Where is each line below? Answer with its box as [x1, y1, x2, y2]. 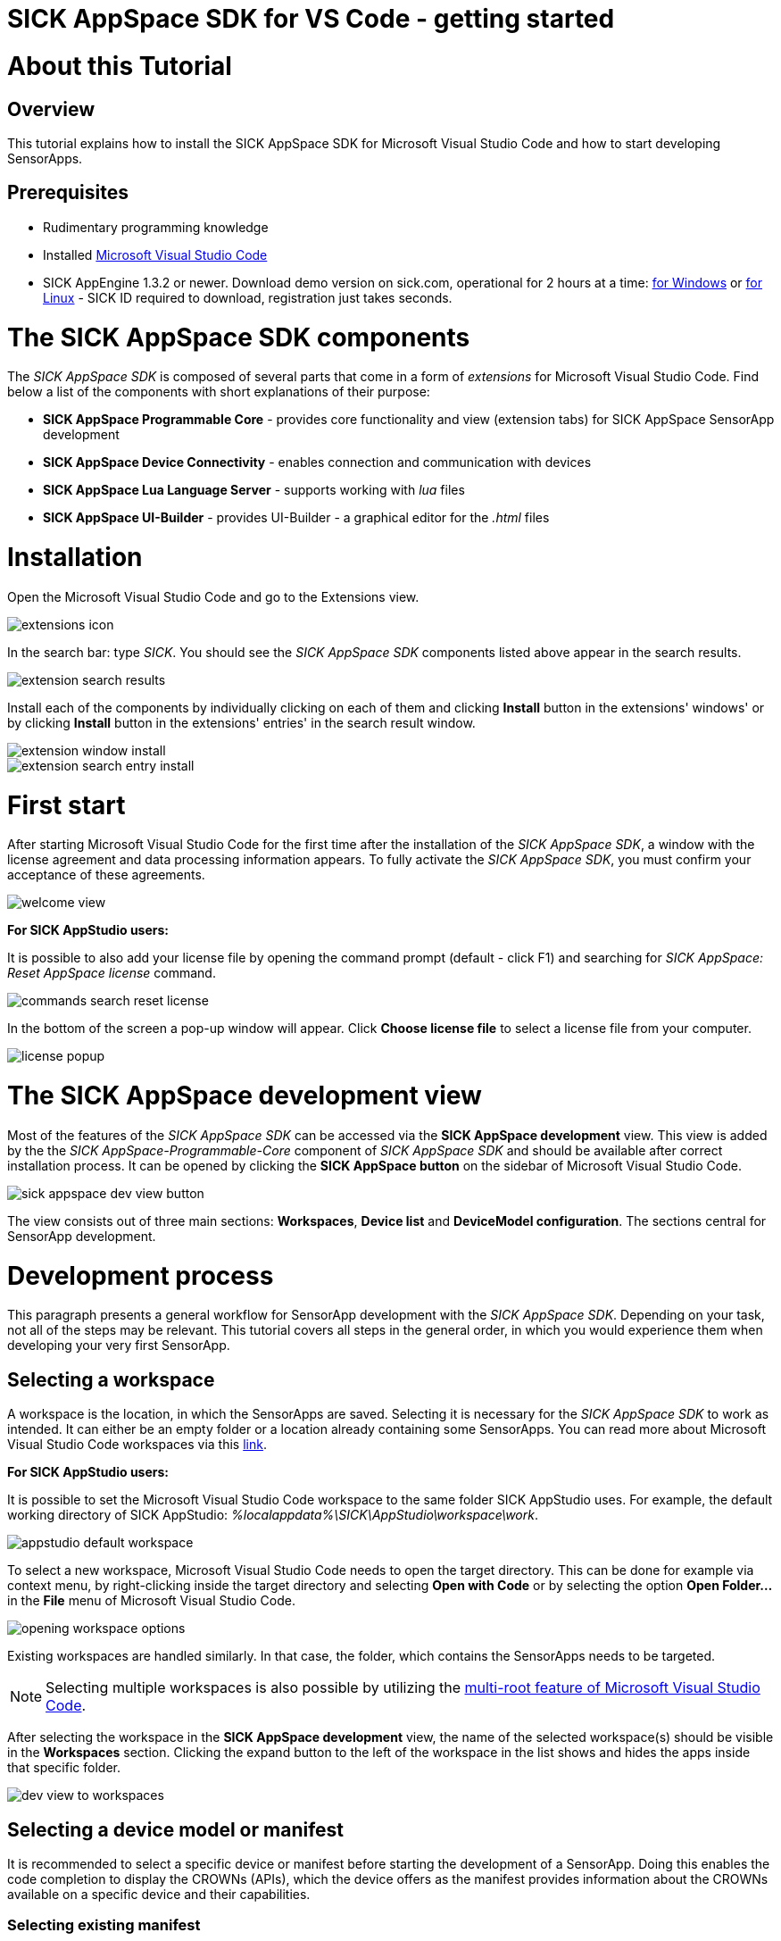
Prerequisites [7, 181, 129, 204]
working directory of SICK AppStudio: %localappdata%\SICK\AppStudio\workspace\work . [7, 1507, 538, 1523]
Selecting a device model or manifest [7, 1818, 345, 1841]
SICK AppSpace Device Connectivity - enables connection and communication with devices [43, 454, 592, 471]
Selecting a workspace [7, 1368, 215, 1391]
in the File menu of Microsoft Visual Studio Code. [7, 1593, 295, 1609]
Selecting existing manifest [7, 1916, 201, 1935]
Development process [7, 1260, 274, 1291]
